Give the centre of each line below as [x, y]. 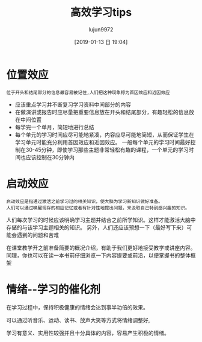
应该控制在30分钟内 [50, 157]
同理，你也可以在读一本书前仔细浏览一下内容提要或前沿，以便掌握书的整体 [98, 255]
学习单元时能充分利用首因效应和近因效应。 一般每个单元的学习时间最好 [103, 142]
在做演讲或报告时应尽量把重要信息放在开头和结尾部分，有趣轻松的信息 [102, 112]
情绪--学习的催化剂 [54, 289]
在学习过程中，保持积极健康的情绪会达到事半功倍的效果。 [77, 307]
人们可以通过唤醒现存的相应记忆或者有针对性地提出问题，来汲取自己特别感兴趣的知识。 [98, 208]
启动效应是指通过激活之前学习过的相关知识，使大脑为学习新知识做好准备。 [85, 201]
